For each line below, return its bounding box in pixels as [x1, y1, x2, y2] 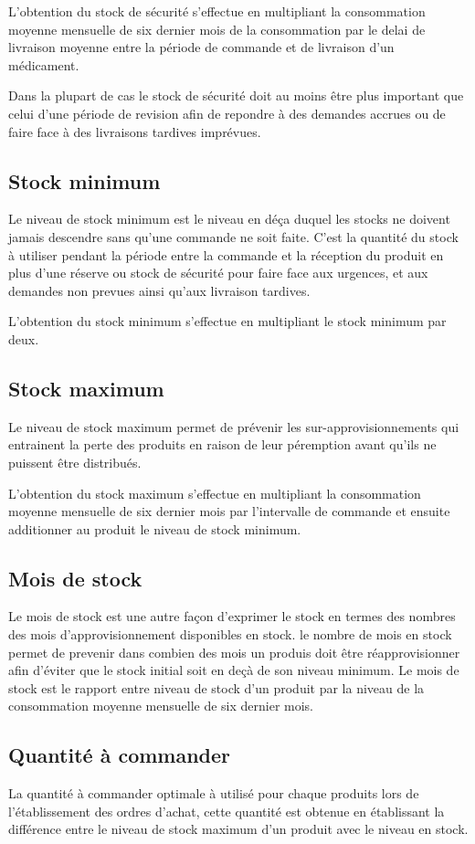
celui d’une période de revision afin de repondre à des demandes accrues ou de [8, 103, 446, 122]
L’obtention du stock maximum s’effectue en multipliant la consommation [8, 483, 421, 502]
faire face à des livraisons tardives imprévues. [8, 121, 261, 141]
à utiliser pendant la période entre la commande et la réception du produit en [8, 245, 444, 264]
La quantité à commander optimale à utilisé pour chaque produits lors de [8, 784, 419, 803]
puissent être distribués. [8, 452, 142, 471]
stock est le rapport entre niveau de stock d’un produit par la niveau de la [8, 678, 425, 697]
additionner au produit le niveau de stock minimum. [8, 519, 301, 538]
